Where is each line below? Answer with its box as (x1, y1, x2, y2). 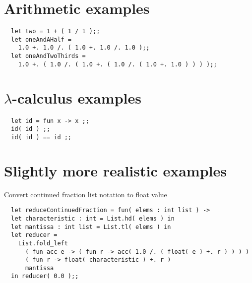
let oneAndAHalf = (11, 36, 72, 43)
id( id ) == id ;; (11, 133, 72, 141)
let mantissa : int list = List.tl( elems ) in (11, 223, 171, 230)
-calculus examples (12, 87, 141, 108)
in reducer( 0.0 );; (11, 273, 79, 280)
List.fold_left (18, 239, 68, 247)
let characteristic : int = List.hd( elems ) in (11, 215, 175, 222)
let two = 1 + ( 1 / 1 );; (11, 28, 100, 35)
